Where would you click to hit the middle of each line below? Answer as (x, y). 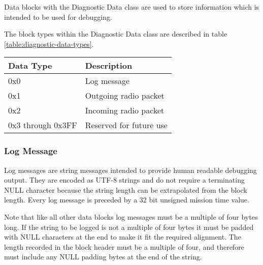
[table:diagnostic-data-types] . (49, 43)
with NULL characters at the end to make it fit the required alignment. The (123, 237)
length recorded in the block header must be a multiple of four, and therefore (124, 246)
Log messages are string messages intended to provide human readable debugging (130, 170)
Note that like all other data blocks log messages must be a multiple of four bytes (131, 216)
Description (109, 66)
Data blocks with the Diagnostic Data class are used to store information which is (132, 7)
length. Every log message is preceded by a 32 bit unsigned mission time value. (127, 200)
